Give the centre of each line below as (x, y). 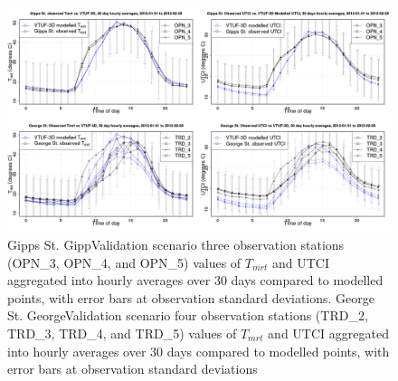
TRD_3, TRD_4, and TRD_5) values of (122, 333)
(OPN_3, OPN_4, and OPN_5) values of (124, 262)
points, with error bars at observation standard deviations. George (191, 297)
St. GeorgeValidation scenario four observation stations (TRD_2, (188, 315)
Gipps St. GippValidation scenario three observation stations (176, 245)
